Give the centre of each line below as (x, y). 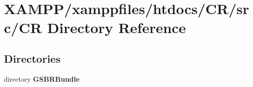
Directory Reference (116, 27)
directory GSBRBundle (42, 78)
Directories (32, 58)
